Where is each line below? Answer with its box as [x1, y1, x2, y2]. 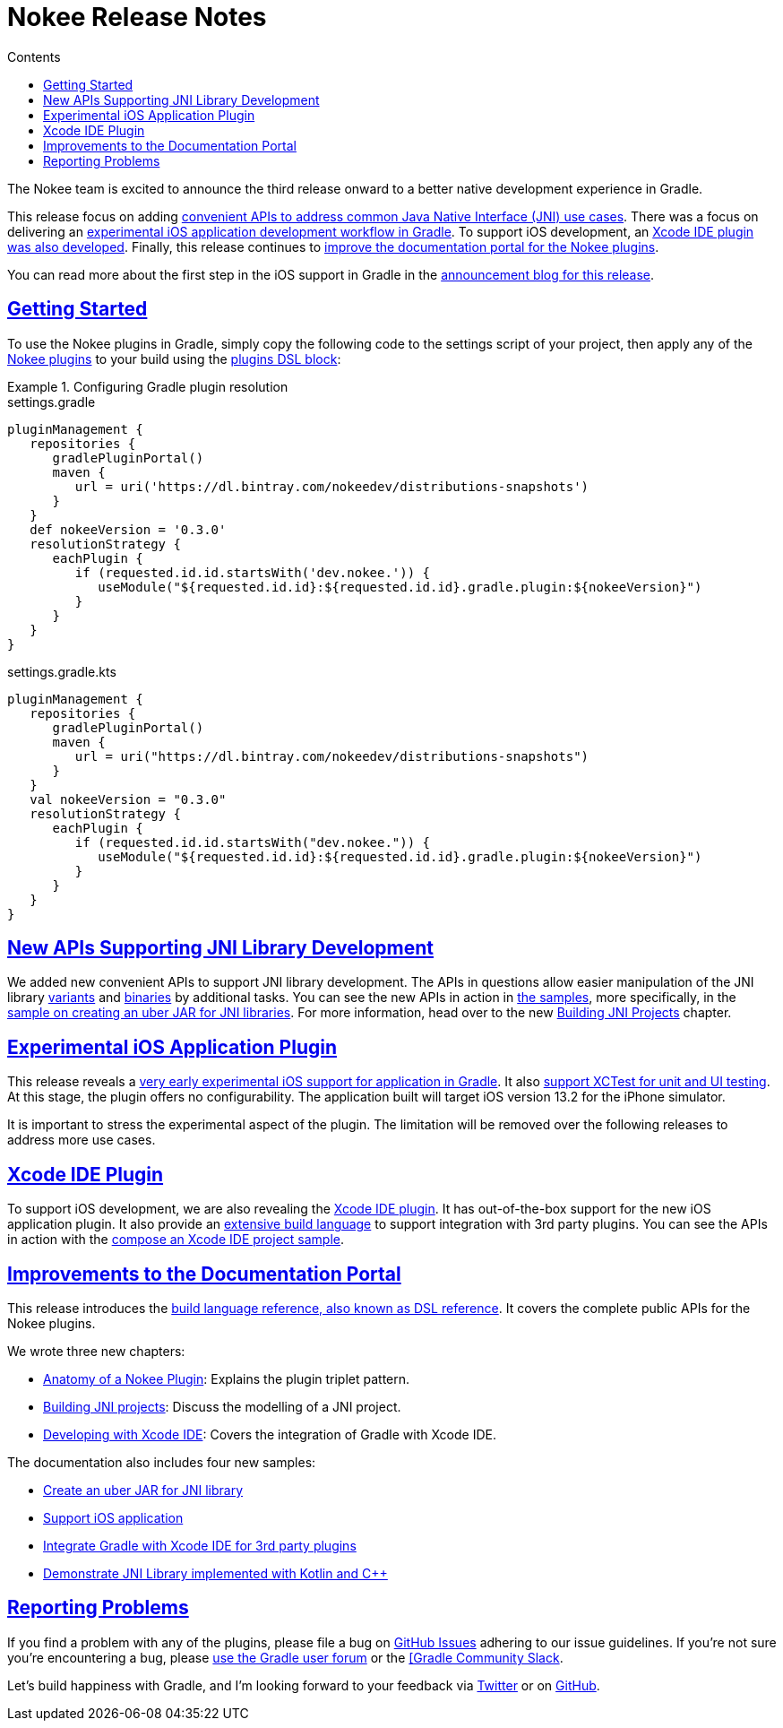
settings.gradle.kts [7, 663, 116, 679]
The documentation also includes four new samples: [7, 1454, 316, 1470]
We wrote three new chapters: [7, 1343, 185, 1359]
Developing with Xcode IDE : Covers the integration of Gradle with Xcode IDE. [43, 1426, 496, 1442]
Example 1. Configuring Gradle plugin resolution [7, 378, 288, 394]
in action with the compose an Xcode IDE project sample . [7, 1231, 345, 1248]
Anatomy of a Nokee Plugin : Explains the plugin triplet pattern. [43, 1370, 410, 1387]
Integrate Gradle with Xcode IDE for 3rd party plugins [43, 1537, 357, 1553]
